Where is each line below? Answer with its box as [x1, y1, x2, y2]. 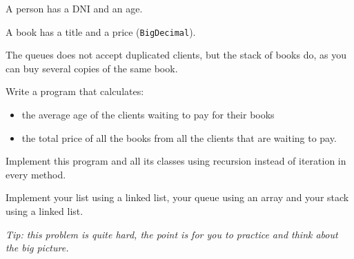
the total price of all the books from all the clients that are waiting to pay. [21, 130, 337, 145]
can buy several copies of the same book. [6, 61, 178, 75]
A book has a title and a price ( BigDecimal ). [6, 24, 196, 39]
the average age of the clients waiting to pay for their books [21, 107, 275, 122]
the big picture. [6, 240, 69, 255]
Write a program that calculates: [6, 84, 144, 99]
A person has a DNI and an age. [6, 1, 143, 15]
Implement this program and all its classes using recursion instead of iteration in [6, 154, 346, 168]
